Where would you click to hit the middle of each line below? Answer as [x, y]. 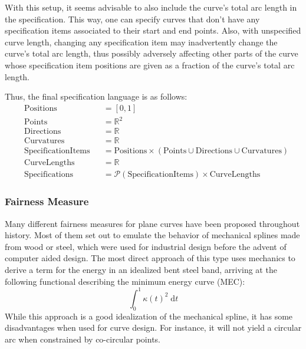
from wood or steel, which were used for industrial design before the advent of [146, 246]
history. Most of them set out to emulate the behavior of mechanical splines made [152, 235]
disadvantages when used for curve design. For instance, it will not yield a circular [153, 327]
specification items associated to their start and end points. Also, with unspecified [153, 30]
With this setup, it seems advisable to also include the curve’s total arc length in [151, 7]
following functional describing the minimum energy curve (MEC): [125, 281]
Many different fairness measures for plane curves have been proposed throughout [152, 223]
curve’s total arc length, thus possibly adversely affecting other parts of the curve [152, 53]
